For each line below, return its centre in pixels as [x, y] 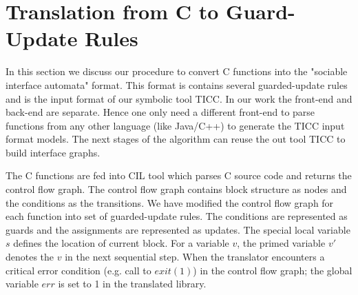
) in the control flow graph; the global [273, 270]
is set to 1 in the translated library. [132, 284]
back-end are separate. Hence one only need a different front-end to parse [160, 112]
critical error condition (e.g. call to [78, 270]
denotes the [30, 257]
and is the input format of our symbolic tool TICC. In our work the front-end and [179, 98]
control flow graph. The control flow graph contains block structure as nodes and [176, 189]
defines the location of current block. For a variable [121, 243]
